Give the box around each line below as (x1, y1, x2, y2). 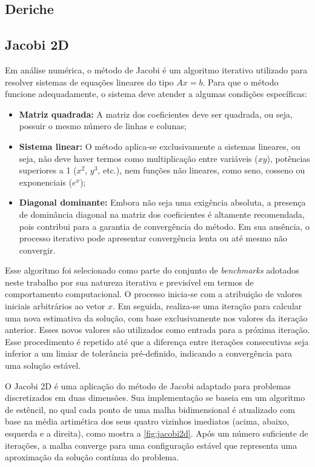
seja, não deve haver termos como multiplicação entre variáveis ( (19, 152, 258, 164)
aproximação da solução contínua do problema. (5, 451, 179, 463)
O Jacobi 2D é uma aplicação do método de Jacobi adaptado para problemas (5, 379, 291, 392)
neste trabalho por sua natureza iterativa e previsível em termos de (5, 275, 254, 288)
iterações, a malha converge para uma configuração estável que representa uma (5, 438, 297, 451)
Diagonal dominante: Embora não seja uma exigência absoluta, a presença (19, 196, 306, 209)
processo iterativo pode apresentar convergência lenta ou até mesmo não (19, 232, 288, 244)
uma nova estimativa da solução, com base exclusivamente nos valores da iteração (5, 311, 308, 324)
